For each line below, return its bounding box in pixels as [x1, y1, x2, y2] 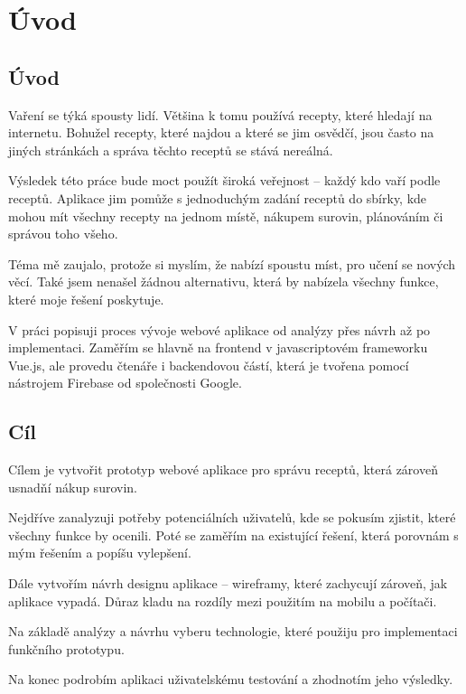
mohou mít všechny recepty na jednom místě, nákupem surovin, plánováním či [8, 206, 443, 225]
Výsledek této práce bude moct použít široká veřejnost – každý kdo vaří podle [8, 171, 441, 190]
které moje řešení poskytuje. [8, 289, 164, 308]
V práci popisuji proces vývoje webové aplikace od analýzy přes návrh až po [8, 320, 431, 339]
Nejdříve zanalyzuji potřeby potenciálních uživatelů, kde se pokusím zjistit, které [8, 508, 456, 527]
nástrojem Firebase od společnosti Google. [8, 373, 242, 392]
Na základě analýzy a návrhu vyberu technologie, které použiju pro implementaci [8, 622, 458, 641]
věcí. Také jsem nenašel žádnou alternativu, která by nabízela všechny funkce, [8, 272, 439, 291]
